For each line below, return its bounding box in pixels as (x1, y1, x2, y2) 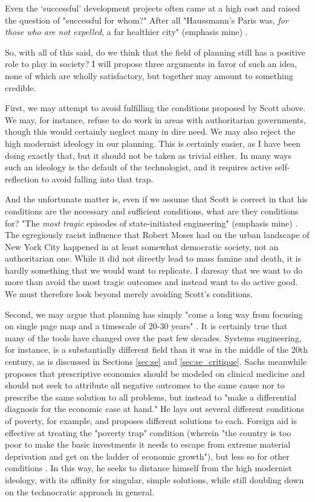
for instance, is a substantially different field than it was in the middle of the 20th (5, 343, 308, 356)
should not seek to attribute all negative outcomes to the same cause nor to (5, 379, 285, 391)
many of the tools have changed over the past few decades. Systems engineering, (5, 331, 302, 344)
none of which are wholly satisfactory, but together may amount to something (5, 69, 293, 82)
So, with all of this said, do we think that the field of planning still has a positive (5, 45, 306, 58)
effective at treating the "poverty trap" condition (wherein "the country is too (5, 426, 291, 439)
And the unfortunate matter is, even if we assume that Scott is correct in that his (5, 193, 308, 205)
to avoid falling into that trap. (41, 172, 154, 185)
